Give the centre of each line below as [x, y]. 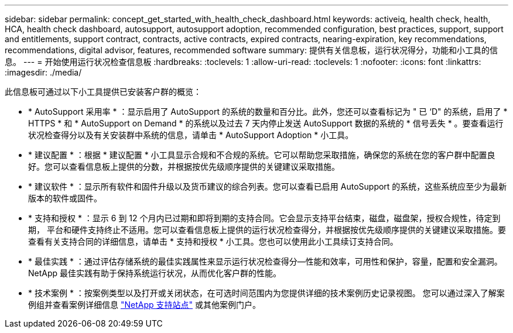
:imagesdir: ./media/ [43, 72]
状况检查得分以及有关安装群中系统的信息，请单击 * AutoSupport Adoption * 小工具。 [191, 135]
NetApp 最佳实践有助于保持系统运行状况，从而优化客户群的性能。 [155, 273]
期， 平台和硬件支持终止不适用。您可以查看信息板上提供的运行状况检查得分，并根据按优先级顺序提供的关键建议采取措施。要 [267, 230]
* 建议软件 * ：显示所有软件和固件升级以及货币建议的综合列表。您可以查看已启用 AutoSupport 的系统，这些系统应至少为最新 [268, 186]
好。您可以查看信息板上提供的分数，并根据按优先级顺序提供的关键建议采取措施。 [184, 166]
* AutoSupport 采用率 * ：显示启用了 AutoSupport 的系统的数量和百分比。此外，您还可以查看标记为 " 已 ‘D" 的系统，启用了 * [268, 111]
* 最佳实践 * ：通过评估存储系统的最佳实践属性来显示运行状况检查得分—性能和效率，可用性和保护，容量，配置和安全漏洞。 [265, 261]
